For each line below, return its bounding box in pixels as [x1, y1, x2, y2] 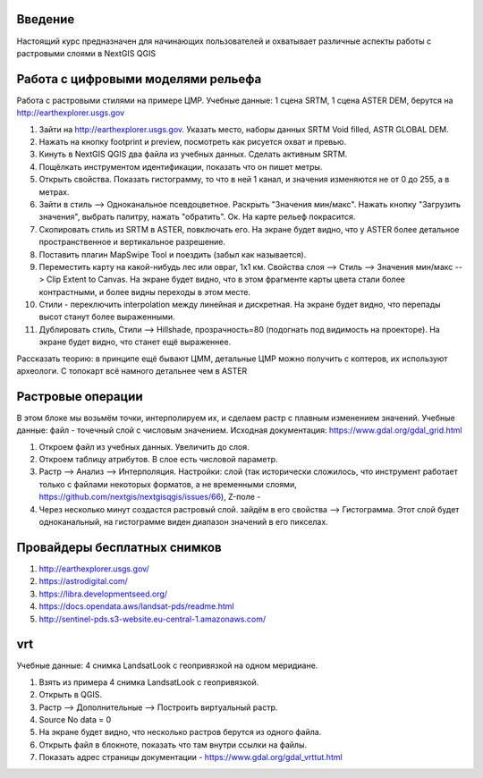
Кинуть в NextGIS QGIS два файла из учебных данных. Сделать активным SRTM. [38, 148, 348, 160]
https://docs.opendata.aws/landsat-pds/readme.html [38, 601, 234, 612]
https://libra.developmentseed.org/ [38, 588, 168, 599]
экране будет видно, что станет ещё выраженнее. [38, 336, 232, 348]
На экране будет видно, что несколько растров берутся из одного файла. [38, 727, 322, 738]
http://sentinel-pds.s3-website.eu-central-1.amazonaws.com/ [38, 613, 267, 624]
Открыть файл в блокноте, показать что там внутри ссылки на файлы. [38, 739, 308, 750]
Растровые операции [16, 389, 143, 404]
